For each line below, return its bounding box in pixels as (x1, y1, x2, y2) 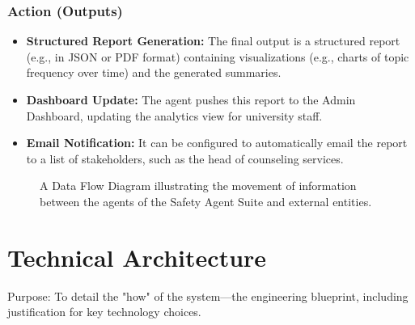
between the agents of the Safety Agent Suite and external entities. (40, 192, 372, 209)
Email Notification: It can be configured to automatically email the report (26, 134, 408, 151)
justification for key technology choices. (7, 303, 201, 320)
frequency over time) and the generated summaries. (26, 64, 282, 81)
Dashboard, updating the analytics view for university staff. (26, 107, 323, 124)
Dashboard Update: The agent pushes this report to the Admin (26, 91, 356, 108)
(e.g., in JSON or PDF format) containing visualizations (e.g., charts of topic (26, 48, 409, 65)
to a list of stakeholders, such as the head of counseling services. (26, 150, 344, 167)
